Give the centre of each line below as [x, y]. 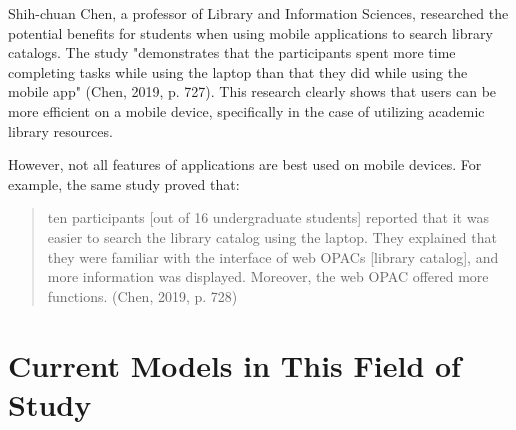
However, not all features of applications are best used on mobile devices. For [245, 164]
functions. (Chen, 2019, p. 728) [142, 295]
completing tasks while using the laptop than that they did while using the [238, 71]
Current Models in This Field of [234, 364]
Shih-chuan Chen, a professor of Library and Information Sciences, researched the [258, 13]
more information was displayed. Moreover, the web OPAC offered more [268, 276]
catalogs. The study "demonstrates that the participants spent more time [232, 52]
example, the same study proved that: [124, 183]
